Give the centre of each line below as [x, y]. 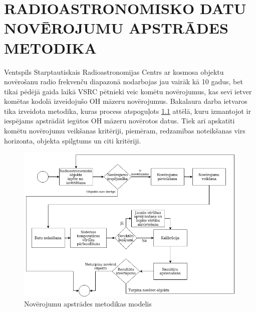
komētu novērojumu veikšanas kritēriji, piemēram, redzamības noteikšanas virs [125, 131]
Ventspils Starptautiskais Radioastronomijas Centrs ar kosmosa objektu [114, 71]
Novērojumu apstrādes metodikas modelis [88, 303]
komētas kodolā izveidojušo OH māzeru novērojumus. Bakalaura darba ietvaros [126, 101]
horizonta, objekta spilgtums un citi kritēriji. [73, 140]
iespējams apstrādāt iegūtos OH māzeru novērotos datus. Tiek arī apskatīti [119, 121]
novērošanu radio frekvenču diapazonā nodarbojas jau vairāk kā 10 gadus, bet [123, 82]
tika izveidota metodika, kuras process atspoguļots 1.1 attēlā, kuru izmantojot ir [127, 111]
